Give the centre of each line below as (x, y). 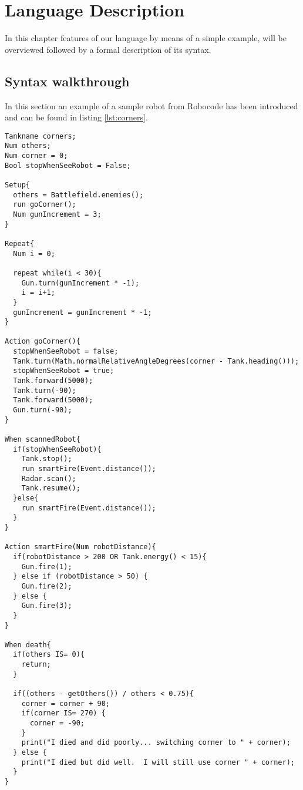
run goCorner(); (45, 205)
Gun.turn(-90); (43, 410)
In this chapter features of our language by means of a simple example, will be (146, 38)
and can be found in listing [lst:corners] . (76, 117)
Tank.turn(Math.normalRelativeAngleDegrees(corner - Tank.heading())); (156, 361)
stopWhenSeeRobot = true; (64, 371)
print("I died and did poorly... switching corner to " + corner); (156, 743)
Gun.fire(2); (47, 586)
